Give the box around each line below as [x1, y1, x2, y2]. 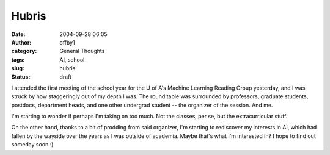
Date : [11, 31, 26, 38]
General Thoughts [59, 48, 105, 55]
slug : [11, 65, 24, 72]
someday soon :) [11, 141, 54, 148]
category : [11, 48, 37, 55]
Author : [11, 38, 32, 46]
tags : [11, 56, 25, 63]
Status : [11, 73, 31, 81]
